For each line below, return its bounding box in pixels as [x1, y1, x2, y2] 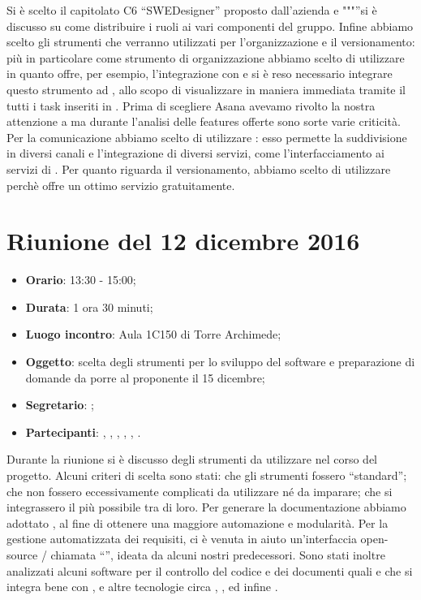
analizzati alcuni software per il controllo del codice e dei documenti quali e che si [6, 562, 413, 579]
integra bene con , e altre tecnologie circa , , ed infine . [6, 578, 278, 595]
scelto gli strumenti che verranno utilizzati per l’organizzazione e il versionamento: [6, 33, 415, 50]
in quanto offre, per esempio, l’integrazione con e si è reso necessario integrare [6, 65, 393, 82]
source [6, 546, 38, 563]
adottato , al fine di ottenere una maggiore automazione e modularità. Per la [6, 514, 389, 531]
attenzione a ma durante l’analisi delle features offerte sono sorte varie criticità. [6, 113, 401, 130]
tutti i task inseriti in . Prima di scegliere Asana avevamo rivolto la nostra [6, 97, 376, 114]
